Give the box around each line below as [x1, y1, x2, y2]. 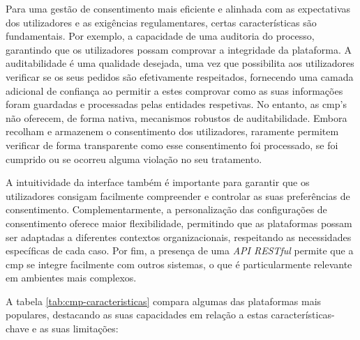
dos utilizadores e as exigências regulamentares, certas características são [6, 15, 317, 29]
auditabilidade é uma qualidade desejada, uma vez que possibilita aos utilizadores [6, 56, 354, 70]
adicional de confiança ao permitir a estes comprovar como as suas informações [6, 83, 343, 98]
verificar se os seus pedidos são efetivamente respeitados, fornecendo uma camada [6, 69, 354, 84]
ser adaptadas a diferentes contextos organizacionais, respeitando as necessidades [6, 229, 352, 244]
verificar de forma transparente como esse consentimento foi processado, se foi [6, 137, 338, 152]
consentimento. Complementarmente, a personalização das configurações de [6, 202, 327, 217]
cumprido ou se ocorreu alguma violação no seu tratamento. [6, 151, 262, 166]
